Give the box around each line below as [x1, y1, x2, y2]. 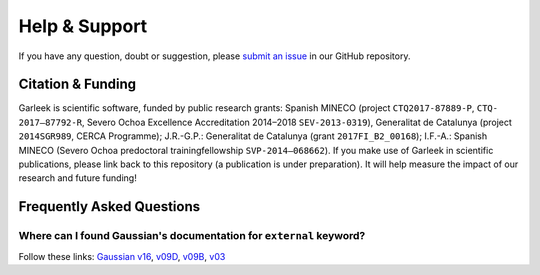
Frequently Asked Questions [18, 198, 201, 215]
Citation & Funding [18, 76, 137, 93]
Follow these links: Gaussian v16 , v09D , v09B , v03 [18, 250, 226, 262]
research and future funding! [18, 172, 137, 184]
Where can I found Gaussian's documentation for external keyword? [18, 229, 366, 243]
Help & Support [18, 15, 148, 37]
